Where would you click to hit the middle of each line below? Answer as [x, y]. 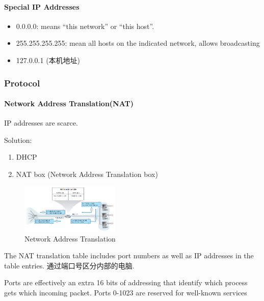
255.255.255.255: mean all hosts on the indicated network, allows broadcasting [138, 43]
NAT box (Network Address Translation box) [87, 174]
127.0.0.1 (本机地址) [48, 60]
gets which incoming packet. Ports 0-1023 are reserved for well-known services [126, 292]
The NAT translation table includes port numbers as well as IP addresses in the [129, 255]
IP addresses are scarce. [41, 123]
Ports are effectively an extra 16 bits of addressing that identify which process [126, 282]
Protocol [22, 83]
